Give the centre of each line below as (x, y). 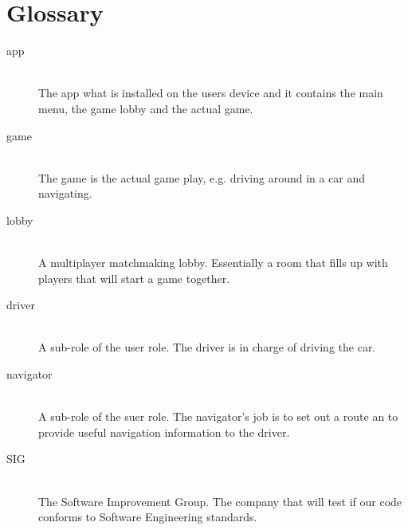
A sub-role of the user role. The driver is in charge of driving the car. (207, 347)
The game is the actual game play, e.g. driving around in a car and (202, 177)
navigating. (65, 193)
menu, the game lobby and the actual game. (146, 108)
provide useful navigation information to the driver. (164, 432)
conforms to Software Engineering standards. (148, 517)
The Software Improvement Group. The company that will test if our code (220, 501)
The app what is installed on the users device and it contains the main (211, 93)
